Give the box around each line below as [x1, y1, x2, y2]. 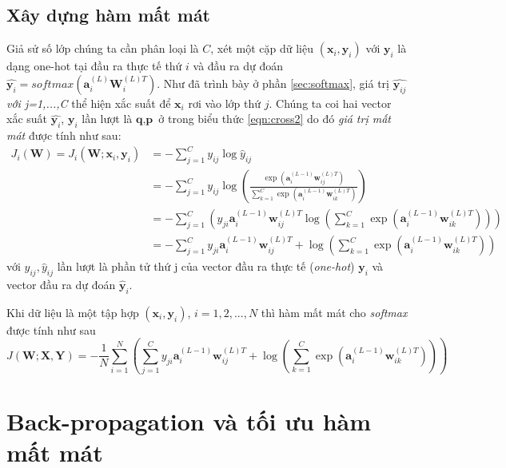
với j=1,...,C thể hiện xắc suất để [6, 94, 171, 111]
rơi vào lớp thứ [188, 94, 261, 111]
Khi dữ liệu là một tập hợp [6, 303, 139, 320]
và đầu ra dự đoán [193, 58, 284, 74]
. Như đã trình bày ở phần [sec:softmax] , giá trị [157, 74, 389, 91]
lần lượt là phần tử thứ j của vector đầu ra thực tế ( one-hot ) [57, 258, 355, 275]
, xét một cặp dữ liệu [210, 40, 313, 57]
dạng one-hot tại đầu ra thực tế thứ [6, 58, 182, 74]
